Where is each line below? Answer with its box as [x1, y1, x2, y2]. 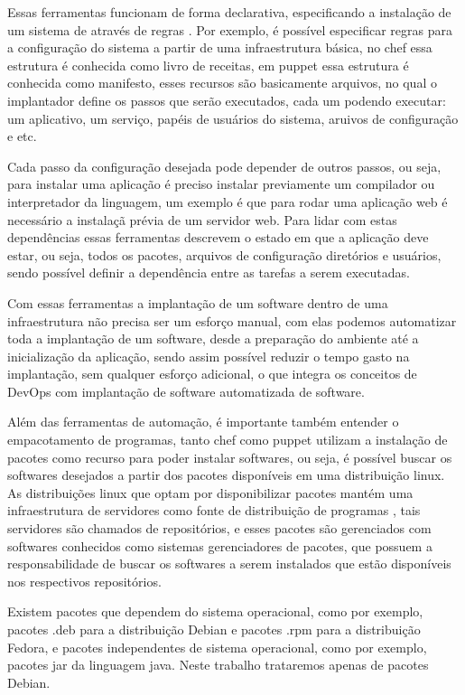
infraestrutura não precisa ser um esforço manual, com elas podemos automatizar [7, 311, 457, 330]
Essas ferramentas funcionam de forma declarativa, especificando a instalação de [7, 3, 451, 21]
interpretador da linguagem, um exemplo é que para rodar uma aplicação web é [7, 192, 448, 211]
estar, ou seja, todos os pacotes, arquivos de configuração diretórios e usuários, [7, 245, 442, 264]
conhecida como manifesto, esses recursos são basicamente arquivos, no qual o [7, 73, 437, 92]
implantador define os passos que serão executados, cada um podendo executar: [7, 90, 446, 109]
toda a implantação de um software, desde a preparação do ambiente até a [7, 329, 419, 348]
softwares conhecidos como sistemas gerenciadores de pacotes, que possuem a [7, 536, 432, 555]
